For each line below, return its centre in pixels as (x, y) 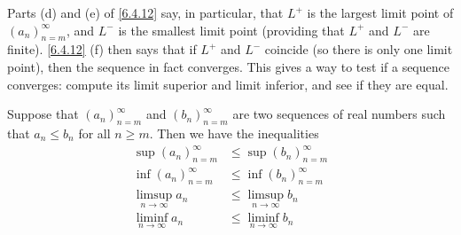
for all (94, 133)
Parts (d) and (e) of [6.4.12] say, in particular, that (145, 12)
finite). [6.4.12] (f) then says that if (102, 49)
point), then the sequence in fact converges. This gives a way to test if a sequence (228, 66)
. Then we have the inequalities (234, 133)
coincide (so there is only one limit (359, 49)
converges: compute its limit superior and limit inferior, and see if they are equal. (228, 84)
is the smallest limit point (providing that (231, 30)
